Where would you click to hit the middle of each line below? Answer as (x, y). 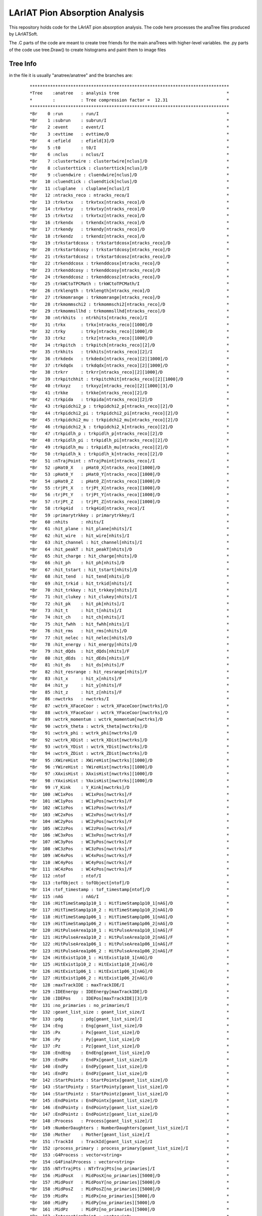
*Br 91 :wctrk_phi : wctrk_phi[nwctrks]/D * (130, 733)
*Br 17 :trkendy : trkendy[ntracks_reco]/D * (130, 229)
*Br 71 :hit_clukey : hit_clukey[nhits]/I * (130, 597)
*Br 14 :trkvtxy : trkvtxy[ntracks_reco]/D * (130, 209)
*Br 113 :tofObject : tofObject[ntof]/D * (130, 883)
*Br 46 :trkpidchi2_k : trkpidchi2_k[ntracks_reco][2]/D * (130, 427)
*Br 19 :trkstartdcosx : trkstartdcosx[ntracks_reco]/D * (130, 243)
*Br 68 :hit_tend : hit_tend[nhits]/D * (130, 577)
